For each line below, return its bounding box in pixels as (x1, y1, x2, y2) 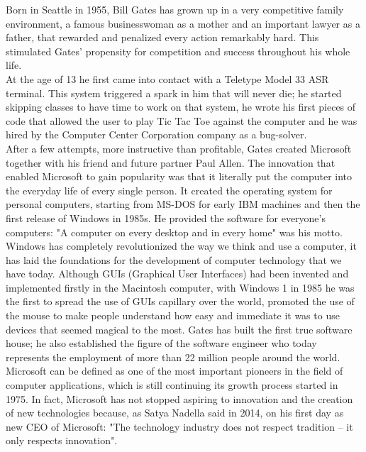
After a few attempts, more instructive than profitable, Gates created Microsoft (6, 140, 352, 155)
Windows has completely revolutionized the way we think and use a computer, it (6, 238, 357, 253)
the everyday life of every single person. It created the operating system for (6, 182, 333, 197)
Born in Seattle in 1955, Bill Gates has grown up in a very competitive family (6, 2, 344, 16)
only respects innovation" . (6, 433, 118, 448)
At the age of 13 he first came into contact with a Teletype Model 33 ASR (6, 71, 329, 86)
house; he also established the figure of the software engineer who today (6, 336, 317, 351)
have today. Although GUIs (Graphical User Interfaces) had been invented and (6, 266, 349, 281)
